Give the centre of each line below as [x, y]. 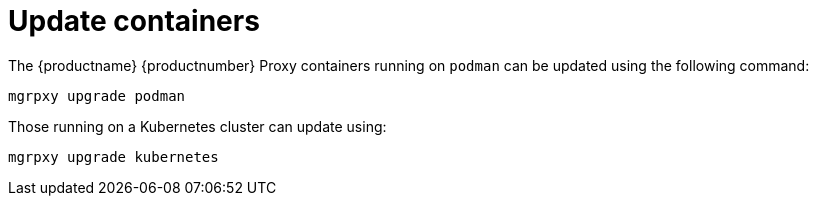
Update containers [134, 21]
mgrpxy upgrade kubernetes [113, 156]
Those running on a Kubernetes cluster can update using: [197, 126]
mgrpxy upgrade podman [97, 95]
